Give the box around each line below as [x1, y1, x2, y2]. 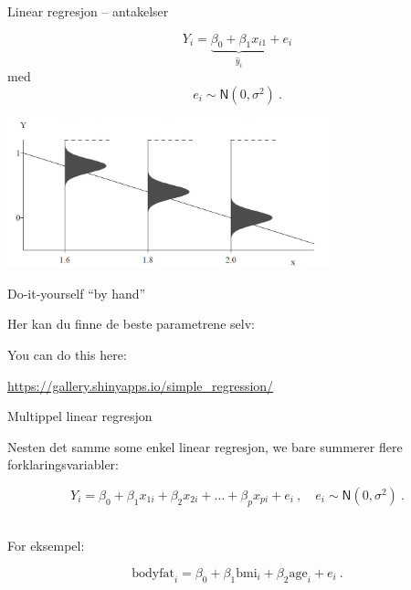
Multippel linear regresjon [7, 406, 153, 426]
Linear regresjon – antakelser [7, 2, 169, 20]
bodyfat [132, 567, 174, 580]
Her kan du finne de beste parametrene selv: [7, 314, 255, 333]
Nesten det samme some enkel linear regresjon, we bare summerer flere [7, 437, 403, 456]
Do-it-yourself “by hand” [7, 283, 146, 302]
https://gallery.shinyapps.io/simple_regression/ [7, 375, 274, 395]
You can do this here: [7, 345, 127, 364]
